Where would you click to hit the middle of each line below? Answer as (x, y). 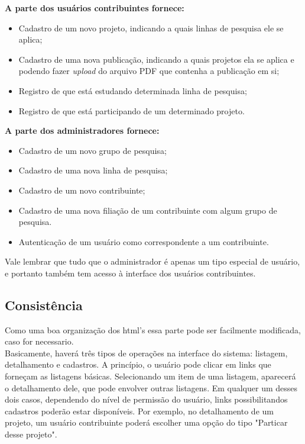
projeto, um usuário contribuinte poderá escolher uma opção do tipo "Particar (146, 422)
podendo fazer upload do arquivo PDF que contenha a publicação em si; (149, 71)
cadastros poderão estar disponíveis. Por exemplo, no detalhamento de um (139, 411)
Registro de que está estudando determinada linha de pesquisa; (133, 90)
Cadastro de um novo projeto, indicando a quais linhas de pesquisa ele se (151, 28)
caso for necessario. (39, 341)
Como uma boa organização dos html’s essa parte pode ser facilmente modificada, (153, 329)
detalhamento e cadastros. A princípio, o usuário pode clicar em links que (138, 364)
